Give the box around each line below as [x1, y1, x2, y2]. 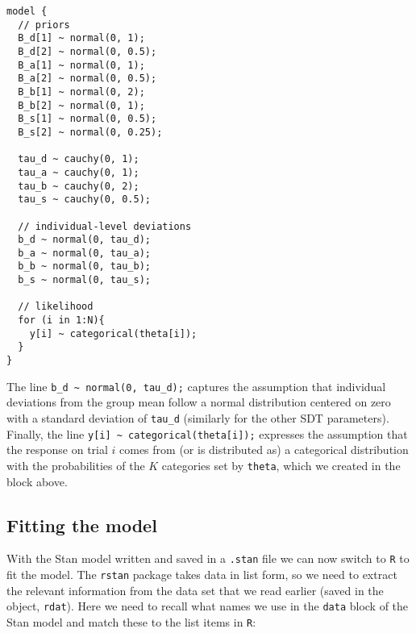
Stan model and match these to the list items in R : [6, 613, 256, 630]
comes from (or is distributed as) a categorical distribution [119, 441, 409, 458]
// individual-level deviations [18, 220, 192, 232]
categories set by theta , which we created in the [161, 456, 401, 473]
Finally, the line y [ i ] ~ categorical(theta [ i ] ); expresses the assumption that [6, 425, 408, 442]
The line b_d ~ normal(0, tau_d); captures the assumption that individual [6, 377, 386, 394]
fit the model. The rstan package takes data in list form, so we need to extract [6, 565, 397, 582]
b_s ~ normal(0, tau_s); [18, 274, 151, 286]
